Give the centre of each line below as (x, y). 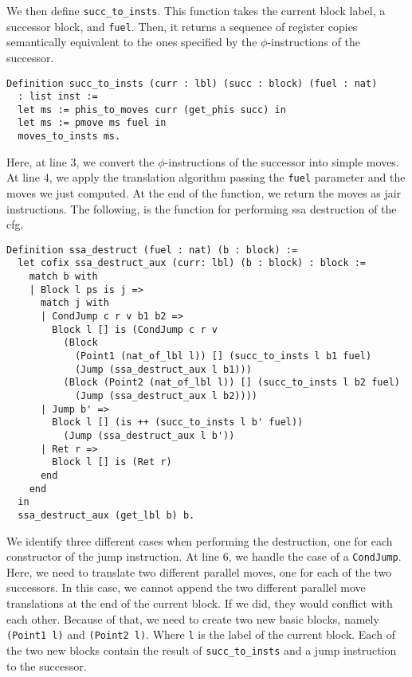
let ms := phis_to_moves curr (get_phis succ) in (152, 110)
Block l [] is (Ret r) (112, 462)
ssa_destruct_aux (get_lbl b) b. (106, 515)
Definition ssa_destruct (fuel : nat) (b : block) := (152, 250)
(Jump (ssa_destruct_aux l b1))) (163, 369)
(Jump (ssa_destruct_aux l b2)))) (166, 396)
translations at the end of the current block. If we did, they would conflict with (200, 603)
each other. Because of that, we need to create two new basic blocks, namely (193, 618)
